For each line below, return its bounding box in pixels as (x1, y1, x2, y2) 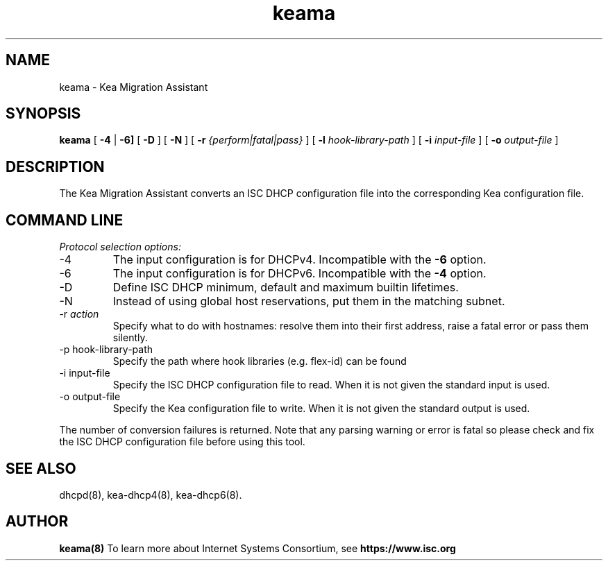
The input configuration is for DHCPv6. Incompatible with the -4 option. (112, 266, 487, 281)
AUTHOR (6, 513, 69, 531)
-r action (59, 308, 99, 320)
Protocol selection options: (59, 241, 181, 253)
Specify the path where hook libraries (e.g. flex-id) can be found (112, 355, 407, 368)
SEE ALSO (6, 459, 76, 477)
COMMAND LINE (6, 211, 124, 229)
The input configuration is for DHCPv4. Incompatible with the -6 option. (112, 252, 487, 267)
